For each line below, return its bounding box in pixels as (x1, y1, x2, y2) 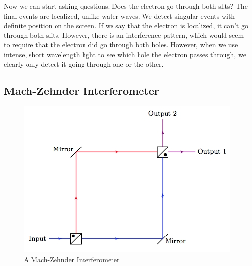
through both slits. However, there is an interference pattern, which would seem (4, 30, 244, 40)
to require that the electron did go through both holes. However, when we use (4, 39, 238, 50)
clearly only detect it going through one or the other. (4, 59, 164, 69)
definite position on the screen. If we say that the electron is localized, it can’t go (4, 20, 248, 30)
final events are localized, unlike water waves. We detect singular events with (4, 10, 235, 21)
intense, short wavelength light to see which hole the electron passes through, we (4, 49, 246, 59)
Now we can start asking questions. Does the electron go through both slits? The (4, 1, 248, 11)
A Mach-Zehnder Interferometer (24, 254, 120, 264)
